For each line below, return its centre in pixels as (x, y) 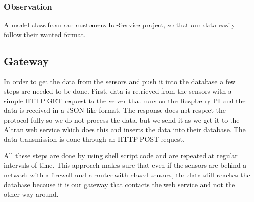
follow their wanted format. (45, 34)
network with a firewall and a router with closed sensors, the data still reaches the (127, 174)
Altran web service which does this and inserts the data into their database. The (125, 129)
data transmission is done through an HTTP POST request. (94, 139)
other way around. (31, 194)
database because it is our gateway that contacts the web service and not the (120, 184)
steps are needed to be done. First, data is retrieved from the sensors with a (118, 91)
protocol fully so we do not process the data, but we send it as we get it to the (122, 119)
